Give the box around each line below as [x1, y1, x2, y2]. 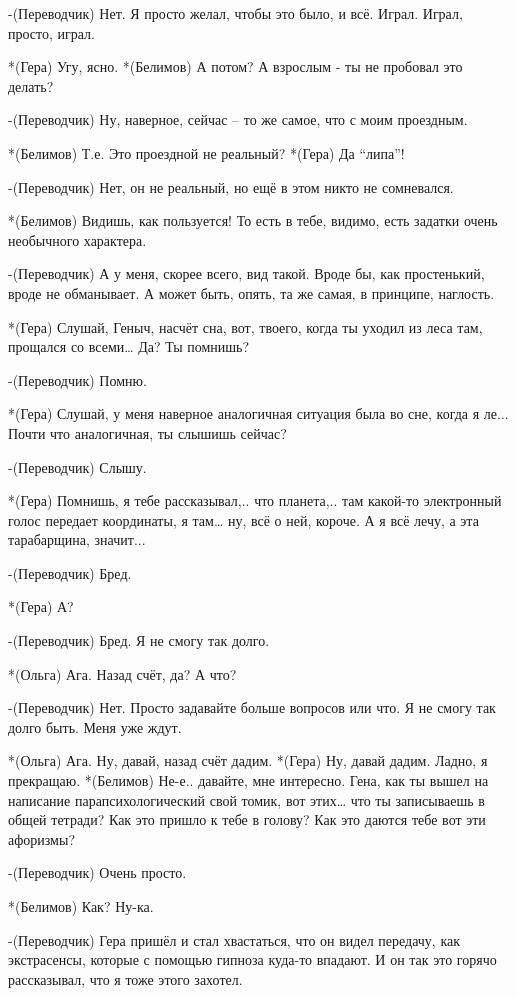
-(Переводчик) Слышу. [8, 456, 147, 477]
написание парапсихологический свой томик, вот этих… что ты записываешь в [8, 789, 485, 810]
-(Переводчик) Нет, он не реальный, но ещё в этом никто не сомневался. [8, 176, 454, 197]
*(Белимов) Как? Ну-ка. [8, 896, 154, 916]
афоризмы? [8, 828, 75, 849]
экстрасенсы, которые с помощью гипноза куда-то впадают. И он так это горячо [8, 949, 497, 970]
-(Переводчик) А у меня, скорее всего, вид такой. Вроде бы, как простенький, [8, 263, 485, 284]
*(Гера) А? [8, 596, 74, 617]
